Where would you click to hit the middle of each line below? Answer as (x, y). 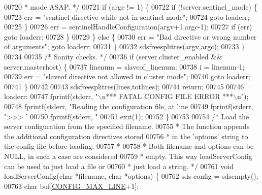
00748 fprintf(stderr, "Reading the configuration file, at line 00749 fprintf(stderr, (129, 106)
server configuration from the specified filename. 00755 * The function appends (127, 126)
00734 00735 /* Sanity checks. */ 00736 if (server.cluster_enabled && (113, 56)
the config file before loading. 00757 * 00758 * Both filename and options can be (129, 146)
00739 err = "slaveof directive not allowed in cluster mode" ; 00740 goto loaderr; (127, 76)
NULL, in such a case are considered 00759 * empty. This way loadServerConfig (128, 156)
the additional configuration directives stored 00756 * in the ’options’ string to (126, 136)
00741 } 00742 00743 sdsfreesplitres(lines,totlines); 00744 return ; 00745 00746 (124, 86)
